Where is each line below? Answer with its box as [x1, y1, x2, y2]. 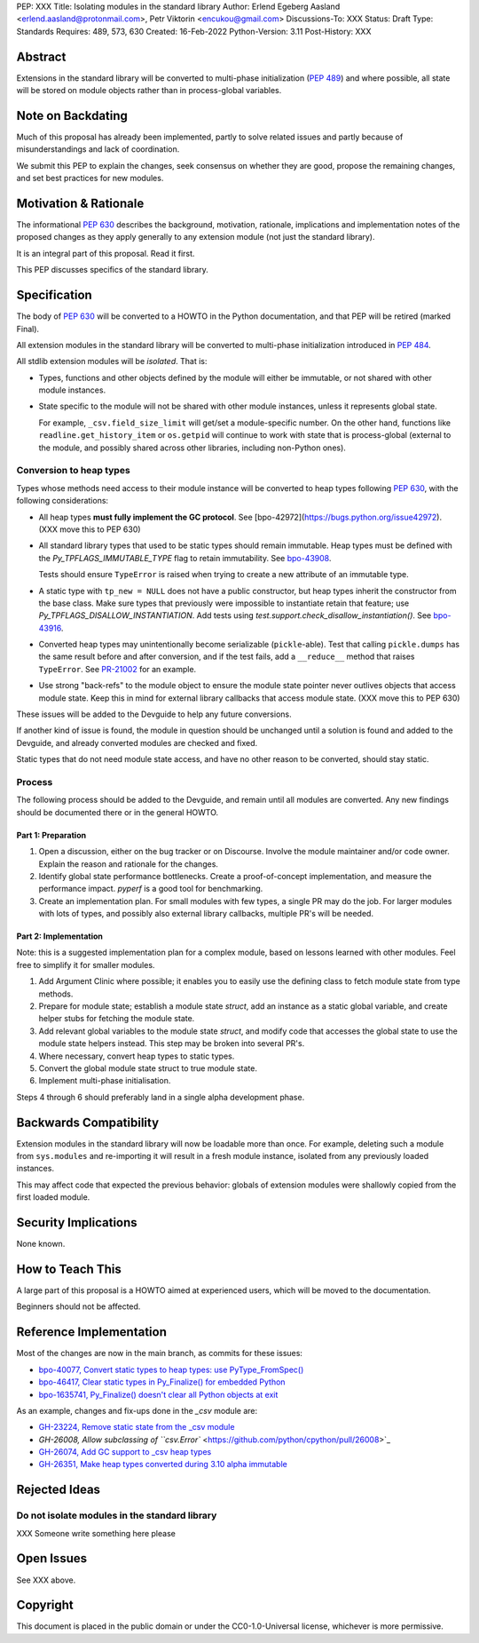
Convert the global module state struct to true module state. [38, 1063, 257, 1074]
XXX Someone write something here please [16, 1528, 177, 1538]
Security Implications [16, 1215, 137, 1230]
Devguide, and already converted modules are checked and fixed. [16, 737, 258, 748]
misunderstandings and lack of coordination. [16, 144, 180, 155]
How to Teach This [16, 1261, 122, 1276]
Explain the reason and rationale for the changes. [38, 858, 219, 869]
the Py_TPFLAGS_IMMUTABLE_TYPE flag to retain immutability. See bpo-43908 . [38, 552, 332, 563]
